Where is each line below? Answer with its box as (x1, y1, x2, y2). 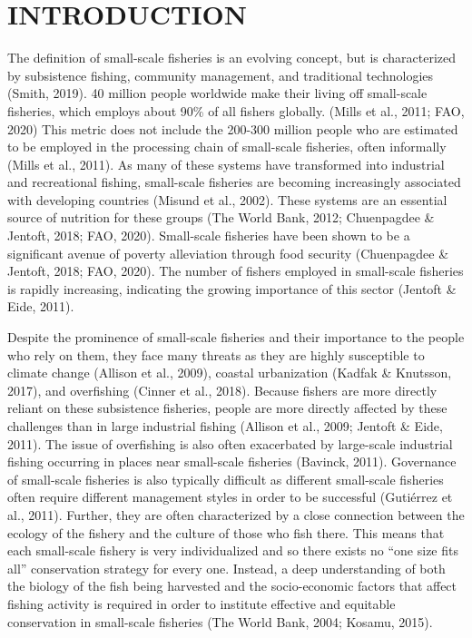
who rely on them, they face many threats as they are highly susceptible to (7, 345, 425, 364)
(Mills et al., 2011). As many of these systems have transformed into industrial (7, 154, 445, 173)
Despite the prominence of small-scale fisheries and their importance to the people (7, 328, 465, 347)
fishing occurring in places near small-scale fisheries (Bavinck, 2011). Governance (7, 452, 457, 471)
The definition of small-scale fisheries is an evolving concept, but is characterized (7, 48, 457, 67)
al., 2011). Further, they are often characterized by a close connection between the (7, 505, 465, 524)
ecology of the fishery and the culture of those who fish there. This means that (7, 523, 445, 542)
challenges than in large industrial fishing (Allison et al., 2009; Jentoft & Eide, (7, 417, 443, 435)
